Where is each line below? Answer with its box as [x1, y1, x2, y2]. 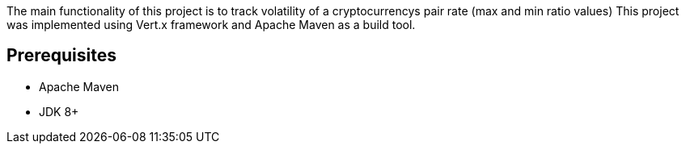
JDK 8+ [39, 104, 79, 119]
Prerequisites [6, 45, 116, 66]
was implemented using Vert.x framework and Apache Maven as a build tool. [6, 18, 416, 31]
